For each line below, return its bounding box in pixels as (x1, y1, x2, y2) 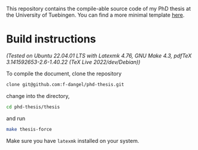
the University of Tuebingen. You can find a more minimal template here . (6, 11, 185, 19)
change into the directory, (6, 92, 70, 99)
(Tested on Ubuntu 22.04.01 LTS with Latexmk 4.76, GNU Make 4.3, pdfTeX (6, 52, 192, 59)
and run (6, 115, 26, 122)
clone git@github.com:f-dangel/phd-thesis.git (6, 81, 124, 87)
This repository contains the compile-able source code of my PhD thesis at (6, 5, 191, 12)
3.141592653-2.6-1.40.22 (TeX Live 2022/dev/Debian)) (6, 58, 141, 65)
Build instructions (6, 32, 96, 46)
